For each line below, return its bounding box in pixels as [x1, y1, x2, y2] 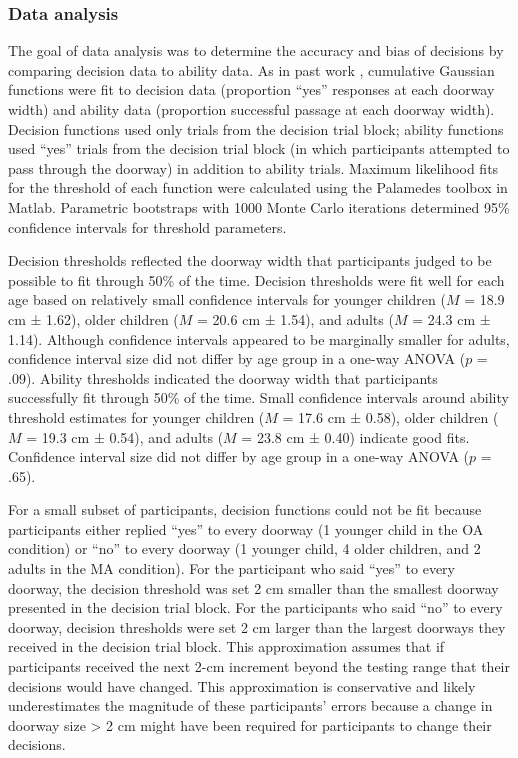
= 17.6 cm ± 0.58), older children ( [282, 406, 499, 427]
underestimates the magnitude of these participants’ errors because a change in [8, 695, 493, 716]
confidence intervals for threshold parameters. [8, 216, 287, 237]
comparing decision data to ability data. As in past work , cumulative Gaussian [8, 59, 495, 80]
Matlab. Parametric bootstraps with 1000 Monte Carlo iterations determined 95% [8, 196, 510, 217]
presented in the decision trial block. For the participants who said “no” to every [8, 597, 503, 618]
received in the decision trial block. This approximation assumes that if [8, 636, 445, 657]
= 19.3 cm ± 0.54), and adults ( [26, 426, 224, 447]
